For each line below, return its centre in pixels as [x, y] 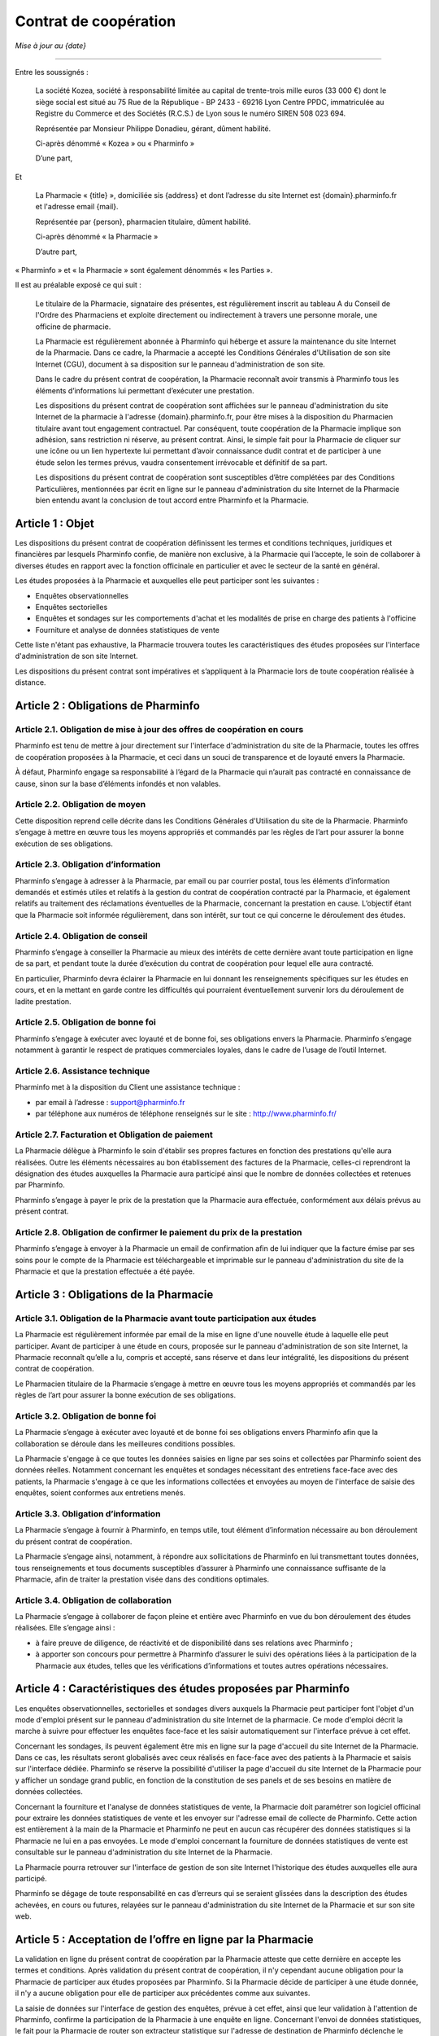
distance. [30, 682]
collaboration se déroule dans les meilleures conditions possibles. [125, 1444]
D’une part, [54, 158]
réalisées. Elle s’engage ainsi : [65, 1628]
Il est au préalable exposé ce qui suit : [78, 285]
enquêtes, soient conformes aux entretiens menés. [100, 1493]
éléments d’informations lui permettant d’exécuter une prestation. [145, 390]
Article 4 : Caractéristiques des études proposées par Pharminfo [182, 1689]
